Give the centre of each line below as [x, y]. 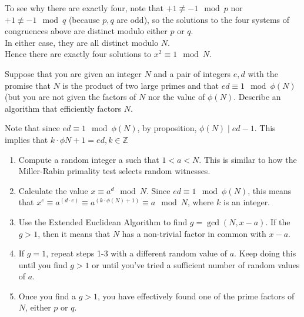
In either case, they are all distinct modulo [82, 42]
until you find [43, 264]
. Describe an [257, 97]
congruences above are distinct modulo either [86, 31]
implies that [26, 139]
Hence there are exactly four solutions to [78, 54]
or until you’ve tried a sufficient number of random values [196, 264]
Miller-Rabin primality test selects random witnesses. [114, 171]
